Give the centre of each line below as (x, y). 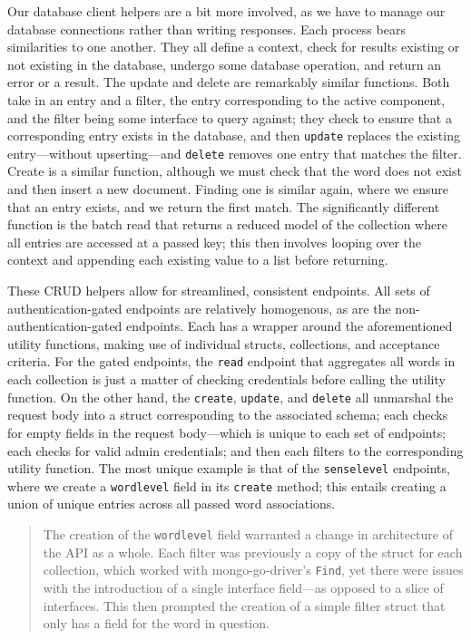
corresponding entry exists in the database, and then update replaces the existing (234, 136)
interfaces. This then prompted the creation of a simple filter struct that (244, 605)
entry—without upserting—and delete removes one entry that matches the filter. (235, 153)
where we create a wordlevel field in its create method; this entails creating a (227, 485)
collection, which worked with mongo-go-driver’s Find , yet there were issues (253, 570)
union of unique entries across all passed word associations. (172, 504)
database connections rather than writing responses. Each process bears (206, 29)
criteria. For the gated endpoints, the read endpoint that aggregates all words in (231, 361)
